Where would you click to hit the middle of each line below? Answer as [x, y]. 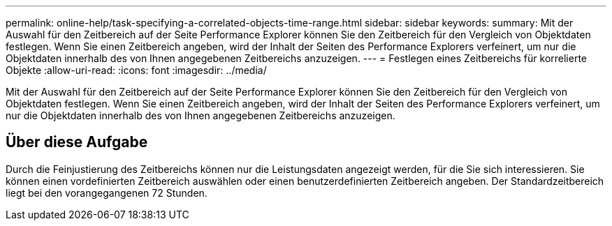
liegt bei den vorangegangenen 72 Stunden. [107, 193]
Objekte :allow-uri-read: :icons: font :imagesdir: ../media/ [136, 70]
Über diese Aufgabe [77, 142]
